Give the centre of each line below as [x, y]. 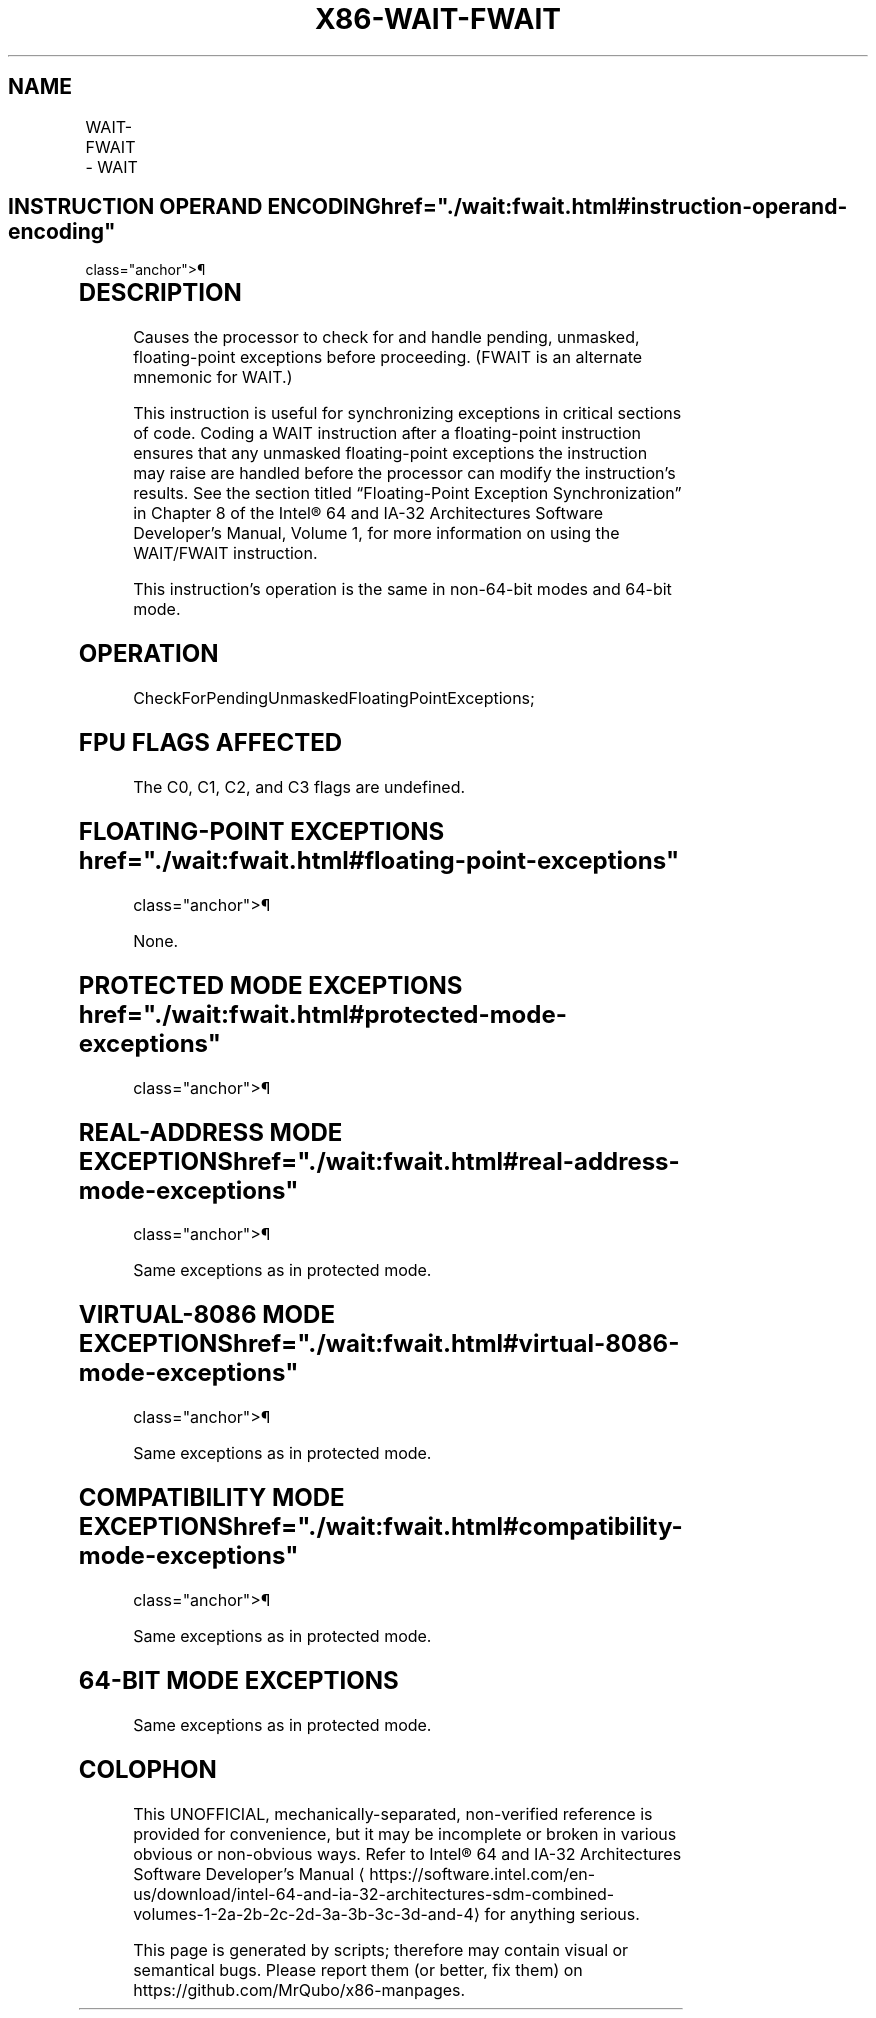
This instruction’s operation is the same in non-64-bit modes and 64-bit [402, 589]
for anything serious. [562, 1913]
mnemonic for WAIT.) [213, 377]
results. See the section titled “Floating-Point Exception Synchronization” [407, 493]
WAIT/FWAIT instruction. [225, 553]
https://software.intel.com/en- [482, 1873]
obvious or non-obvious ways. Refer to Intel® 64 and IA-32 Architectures [407, 1853]
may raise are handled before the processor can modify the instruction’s [404, 473]
